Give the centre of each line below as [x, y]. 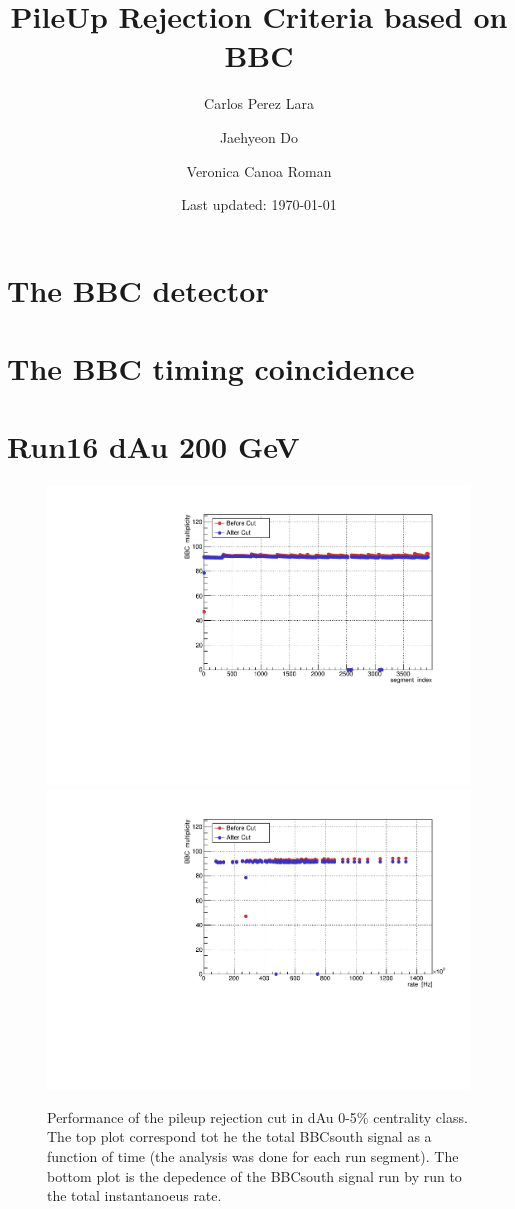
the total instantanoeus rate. [134, 1195]
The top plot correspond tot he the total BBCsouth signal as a [239, 1136]
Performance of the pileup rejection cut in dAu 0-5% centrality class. [257, 1116]
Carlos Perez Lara [259, 103]
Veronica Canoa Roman [259, 170]
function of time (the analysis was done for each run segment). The [253, 1156]
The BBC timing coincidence [211, 368]
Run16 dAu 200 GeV [153, 446]
